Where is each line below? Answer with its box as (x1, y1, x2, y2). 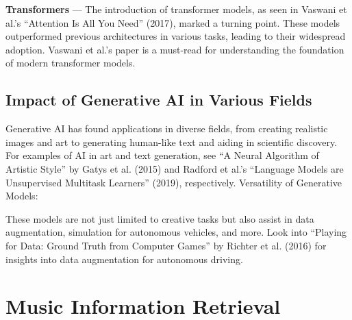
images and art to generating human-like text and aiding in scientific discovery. (5, 134, 338, 149)
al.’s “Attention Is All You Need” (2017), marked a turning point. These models (5, 15, 340, 29)
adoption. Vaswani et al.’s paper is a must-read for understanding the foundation (5, 42, 344, 56)
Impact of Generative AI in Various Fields (5, 89, 312, 110)
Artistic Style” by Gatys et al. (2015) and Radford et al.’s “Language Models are (5, 161, 344, 175)
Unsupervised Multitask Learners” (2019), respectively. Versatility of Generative (5, 175, 342, 189)
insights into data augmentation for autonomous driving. (5, 251, 243, 266)
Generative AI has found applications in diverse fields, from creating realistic (5, 121, 328, 136)
